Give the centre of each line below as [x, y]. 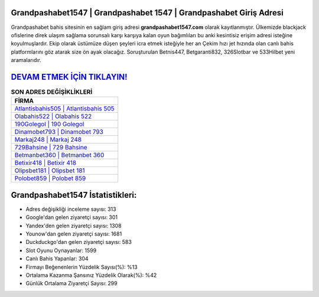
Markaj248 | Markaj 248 [48, 140]
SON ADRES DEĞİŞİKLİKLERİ [52, 92]
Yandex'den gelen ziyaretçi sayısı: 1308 [74, 226]
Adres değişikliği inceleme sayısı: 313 [71, 209]
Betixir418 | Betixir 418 [45, 163]
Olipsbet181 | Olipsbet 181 [50, 171]
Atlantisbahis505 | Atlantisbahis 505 [64, 109]
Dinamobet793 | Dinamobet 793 [59, 132]
